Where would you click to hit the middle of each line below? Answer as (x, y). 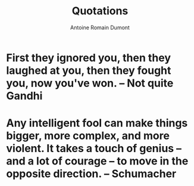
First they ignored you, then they (89, 58)
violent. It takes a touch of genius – (94, 149)
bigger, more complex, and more (88, 136)
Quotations (100, 11)
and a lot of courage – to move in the (97, 161)
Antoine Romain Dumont (100, 27)
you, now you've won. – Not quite (90, 83)
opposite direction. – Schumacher (91, 174)
